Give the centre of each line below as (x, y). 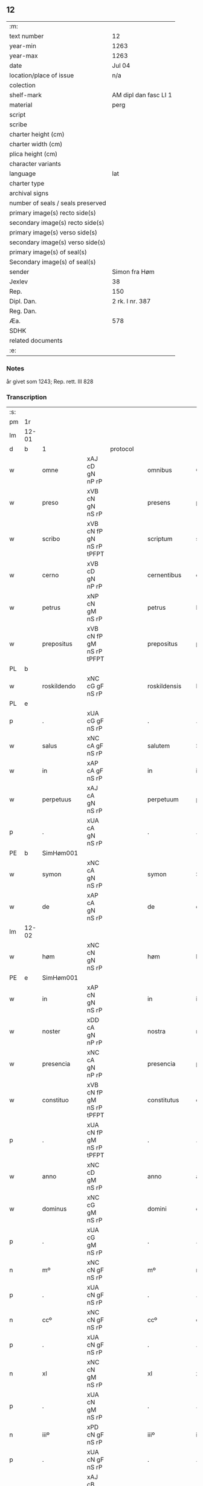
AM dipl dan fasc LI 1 (142, 95)
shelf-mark (26, 95)
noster (51, 1032)
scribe (18, 124)
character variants (35, 164)
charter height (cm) (37, 134)
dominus (54, 1209)
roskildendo (59, 686)
